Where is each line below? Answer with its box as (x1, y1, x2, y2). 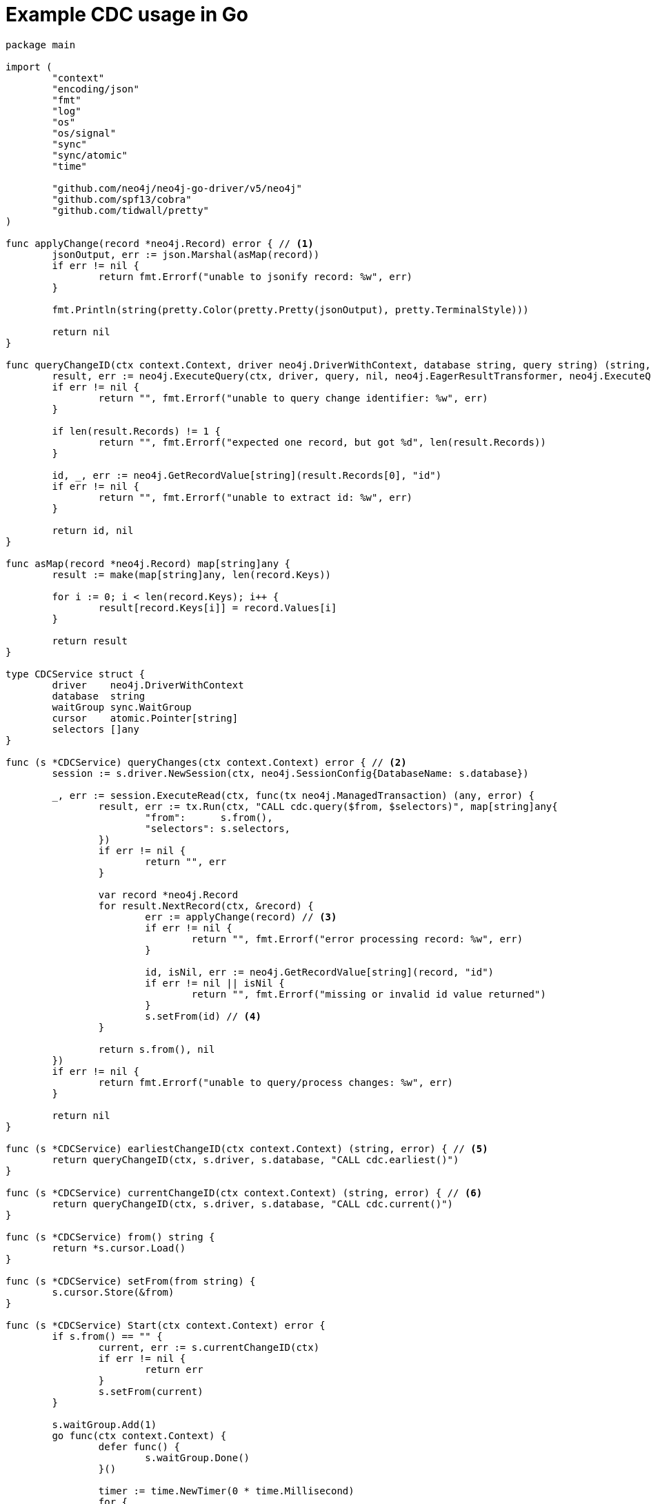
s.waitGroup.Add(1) (52, 1418, 157, 1430)
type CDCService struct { (6, 668, 146, 680)
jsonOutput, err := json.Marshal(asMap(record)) (52, 248, 320, 260)
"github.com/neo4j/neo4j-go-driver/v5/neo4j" (52, 182, 302, 194)
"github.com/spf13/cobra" (52, 193, 192, 205)
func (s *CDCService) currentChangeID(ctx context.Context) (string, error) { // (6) (6, 1187, 483, 1198)
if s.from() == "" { (52, 1330, 163, 1342)
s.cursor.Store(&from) (52, 1286, 174, 1298)
